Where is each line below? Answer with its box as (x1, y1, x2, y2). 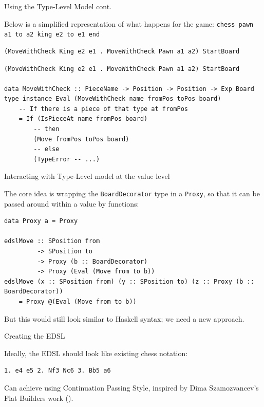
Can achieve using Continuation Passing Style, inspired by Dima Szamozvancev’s (4, 382, 259, 393)
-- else (33, 145, 60, 153)
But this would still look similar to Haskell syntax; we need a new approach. (4, 313, 244, 324)
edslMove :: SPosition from (4, 237, 100, 245)
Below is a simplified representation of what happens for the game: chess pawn (4, 18, 254, 29)
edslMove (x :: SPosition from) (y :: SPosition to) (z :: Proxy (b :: (4, 277, 254, 285)
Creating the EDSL (4, 330, 65, 341)
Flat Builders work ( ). (4, 392, 73, 403)
